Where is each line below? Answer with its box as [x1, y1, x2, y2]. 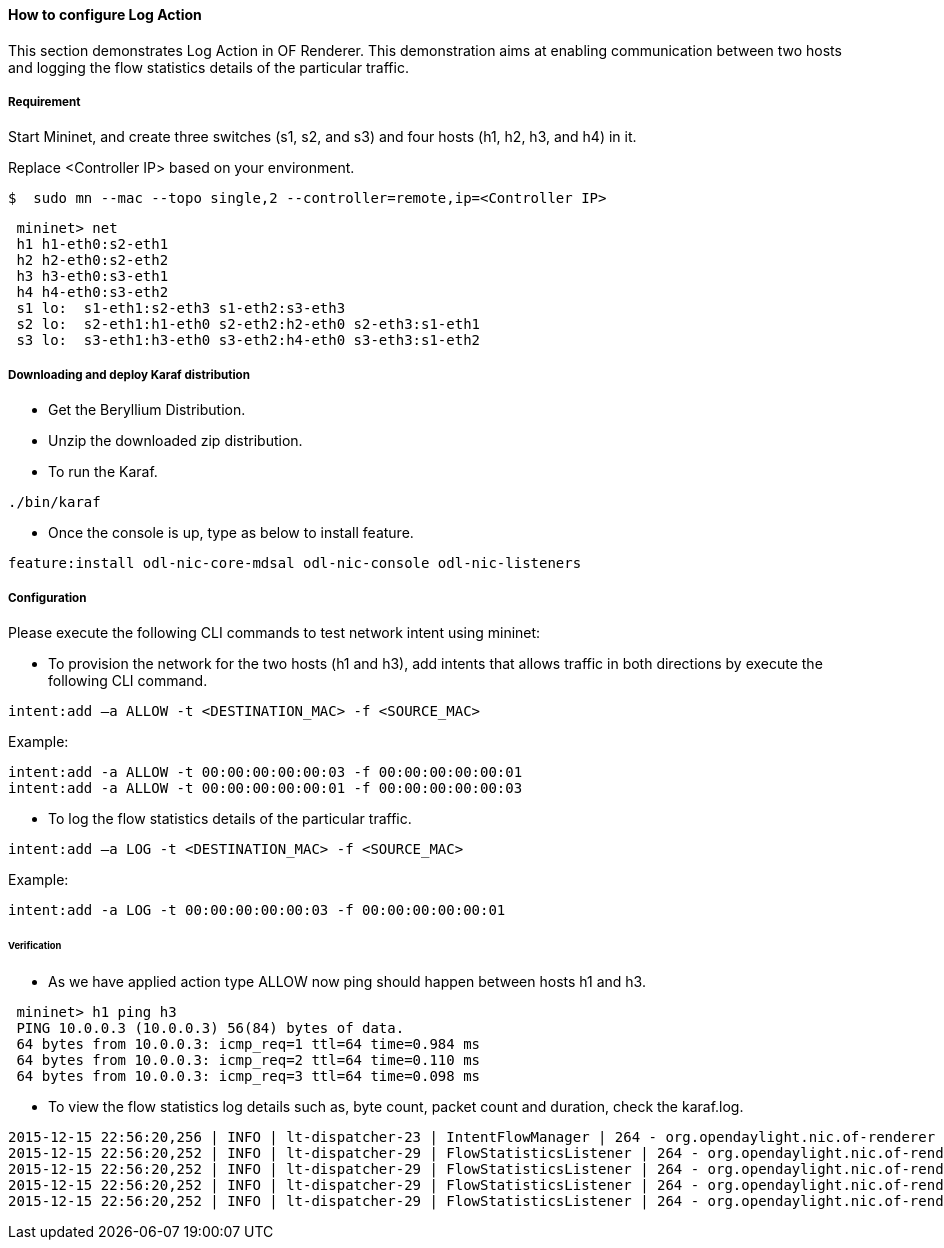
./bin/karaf [8, 494, 101, 511]
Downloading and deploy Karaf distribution [8, 367, 250, 382]
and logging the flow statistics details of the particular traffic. [8, 58, 409, 76]
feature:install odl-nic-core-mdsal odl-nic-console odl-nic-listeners [8, 555, 582, 572]
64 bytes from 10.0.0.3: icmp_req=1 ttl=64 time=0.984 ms [16, 1035, 481, 1052]
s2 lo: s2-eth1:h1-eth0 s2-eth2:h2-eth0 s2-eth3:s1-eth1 [16, 316, 481, 333]
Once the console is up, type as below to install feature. [48, 524, 414, 542]
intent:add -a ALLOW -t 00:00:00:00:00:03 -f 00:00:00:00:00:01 [8, 763, 523, 780]
